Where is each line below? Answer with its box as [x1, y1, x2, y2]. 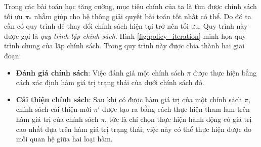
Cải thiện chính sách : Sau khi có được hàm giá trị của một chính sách [16, 94, 242, 104]
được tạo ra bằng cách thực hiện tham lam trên [102, 104, 250, 114]
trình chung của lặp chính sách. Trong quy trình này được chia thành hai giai [4, 40, 245, 51]
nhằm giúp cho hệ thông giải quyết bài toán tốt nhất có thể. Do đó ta [34, 11, 251, 21]
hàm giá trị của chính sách [16, 113, 99, 124]
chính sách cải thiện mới [16, 104, 92, 114]
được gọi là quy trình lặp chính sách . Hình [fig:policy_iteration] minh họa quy [4, 30, 246, 41]
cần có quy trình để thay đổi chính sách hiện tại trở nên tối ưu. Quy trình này [4, 21, 248, 31]
